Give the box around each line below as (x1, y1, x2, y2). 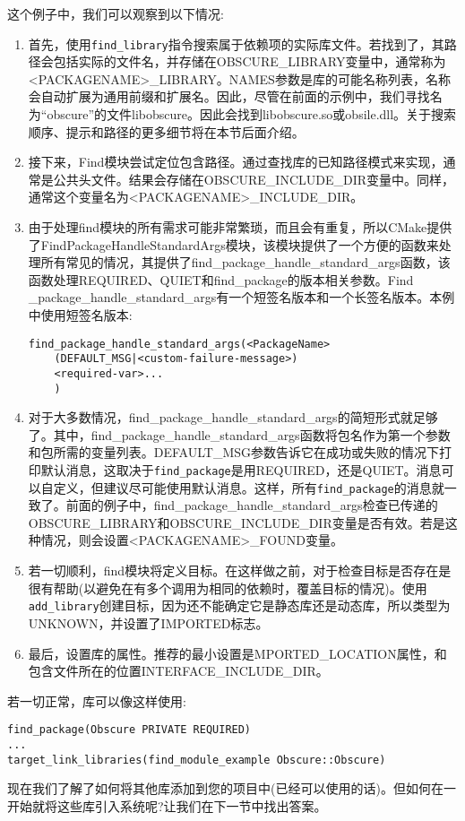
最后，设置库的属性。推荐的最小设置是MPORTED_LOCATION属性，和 (28, 644, 447, 662)
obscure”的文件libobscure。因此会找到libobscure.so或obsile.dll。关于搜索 (47, 105, 457, 124)
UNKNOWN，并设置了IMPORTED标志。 (28, 613, 269, 632)
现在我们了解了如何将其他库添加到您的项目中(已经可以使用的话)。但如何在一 (7, 779, 456, 798)
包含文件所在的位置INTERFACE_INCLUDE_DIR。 (28, 661, 329, 680)
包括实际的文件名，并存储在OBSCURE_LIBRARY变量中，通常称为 (53, 52, 446, 71)
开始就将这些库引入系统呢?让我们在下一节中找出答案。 (7, 796, 327, 815)
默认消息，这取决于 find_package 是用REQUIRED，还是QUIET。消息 (40, 460, 442, 479)
